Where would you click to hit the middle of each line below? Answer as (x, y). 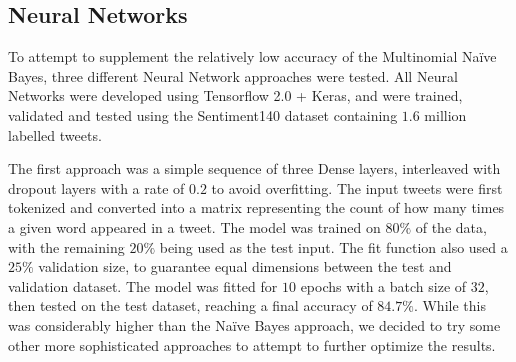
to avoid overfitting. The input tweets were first (357, 187)
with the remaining (66, 246)
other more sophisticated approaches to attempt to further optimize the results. (252, 344)
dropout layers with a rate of (96, 187)
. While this (449, 305)
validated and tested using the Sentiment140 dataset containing (203, 114)
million (445, 114)
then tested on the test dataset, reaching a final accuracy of (190, 305)
